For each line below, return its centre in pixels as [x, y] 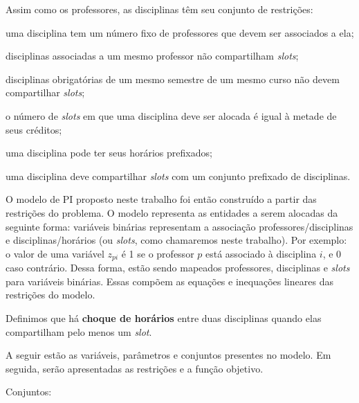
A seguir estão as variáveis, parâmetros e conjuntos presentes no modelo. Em [168, 355]
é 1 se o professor [158, 253]
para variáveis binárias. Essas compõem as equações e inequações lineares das [169, 281]
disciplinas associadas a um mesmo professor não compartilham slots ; [152, 56]
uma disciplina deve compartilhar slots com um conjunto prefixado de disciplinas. [178, 176]
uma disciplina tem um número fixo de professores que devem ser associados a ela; [180, 32]
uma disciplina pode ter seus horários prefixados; [109, 153]
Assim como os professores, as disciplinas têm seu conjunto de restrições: [159, 9]
